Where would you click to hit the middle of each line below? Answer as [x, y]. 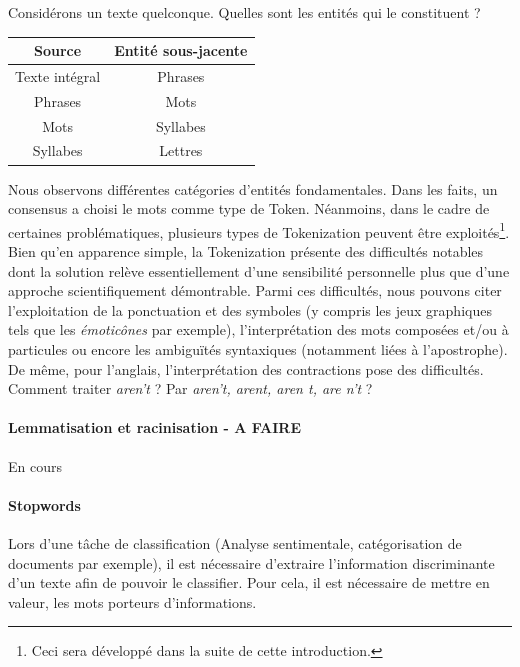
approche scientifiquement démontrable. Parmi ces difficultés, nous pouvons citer [255, 290]
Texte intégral [58, 75]
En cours [35, 465]
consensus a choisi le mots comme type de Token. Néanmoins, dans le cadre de [249, 208]
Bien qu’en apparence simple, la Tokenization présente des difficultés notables [246, 251]
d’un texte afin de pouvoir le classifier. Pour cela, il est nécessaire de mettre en [249, 582]
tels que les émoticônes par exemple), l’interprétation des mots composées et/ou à [258, 329]
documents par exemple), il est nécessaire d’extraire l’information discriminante [251, 562]
